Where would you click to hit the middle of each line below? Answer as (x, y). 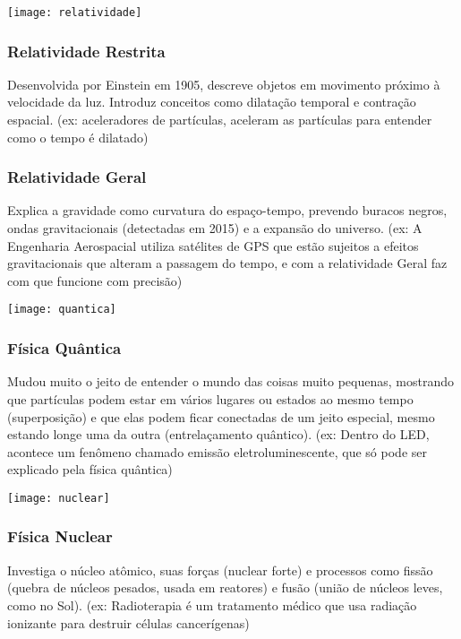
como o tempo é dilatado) (78, 137)
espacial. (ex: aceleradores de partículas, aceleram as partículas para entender (220, 120)
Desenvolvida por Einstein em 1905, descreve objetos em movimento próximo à (224, 84)
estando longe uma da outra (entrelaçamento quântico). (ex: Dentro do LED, (218, 434)
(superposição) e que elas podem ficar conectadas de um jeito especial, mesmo (221, 416)
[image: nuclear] (59, 498)
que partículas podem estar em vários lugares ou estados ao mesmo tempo (210, 398)
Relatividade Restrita (86, 51)
